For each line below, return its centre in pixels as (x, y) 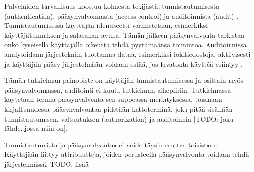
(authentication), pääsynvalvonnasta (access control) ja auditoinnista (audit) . (122, 15)
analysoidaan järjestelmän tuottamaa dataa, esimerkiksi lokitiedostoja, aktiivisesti (127, 54)
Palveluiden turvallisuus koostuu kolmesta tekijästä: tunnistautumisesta (112, 6)
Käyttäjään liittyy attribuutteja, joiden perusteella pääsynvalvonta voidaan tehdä (127, 154)
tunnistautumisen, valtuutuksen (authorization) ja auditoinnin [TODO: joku (119, 118)
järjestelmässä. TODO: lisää (47, 163)
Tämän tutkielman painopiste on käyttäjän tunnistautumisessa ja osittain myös (124, 80)
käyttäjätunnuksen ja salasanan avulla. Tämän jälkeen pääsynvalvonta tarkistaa (125, 35)
